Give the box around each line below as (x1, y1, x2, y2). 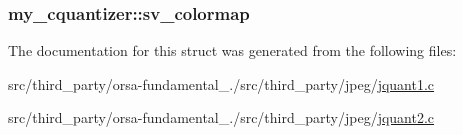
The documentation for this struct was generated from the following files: (8, 40, 457, 61)
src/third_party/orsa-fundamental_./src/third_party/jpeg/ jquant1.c (8, 73, 435, 94)
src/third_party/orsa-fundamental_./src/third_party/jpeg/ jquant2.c (8, 107, 435, 128)
